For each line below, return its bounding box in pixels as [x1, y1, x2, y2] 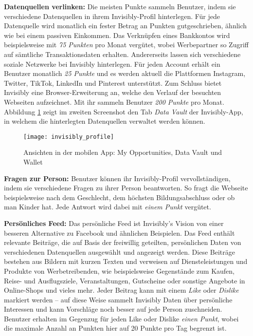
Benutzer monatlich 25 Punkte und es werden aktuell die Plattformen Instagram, [4, 68, 246, 78]
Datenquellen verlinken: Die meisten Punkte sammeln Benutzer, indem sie [4, 1, 236, 11]
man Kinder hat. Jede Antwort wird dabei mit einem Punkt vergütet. [4, 202, 211, 212]
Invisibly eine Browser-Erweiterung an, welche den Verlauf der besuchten [4, 87, 221, 97]
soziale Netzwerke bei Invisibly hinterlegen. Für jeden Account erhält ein [4, 58, 220, 69]
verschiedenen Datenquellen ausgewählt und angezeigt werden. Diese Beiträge [4, 246, 235, 257]
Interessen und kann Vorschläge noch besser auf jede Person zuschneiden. [4, 304, 222, 314]
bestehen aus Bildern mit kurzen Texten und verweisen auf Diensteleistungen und [4, 256, 248, 266]
